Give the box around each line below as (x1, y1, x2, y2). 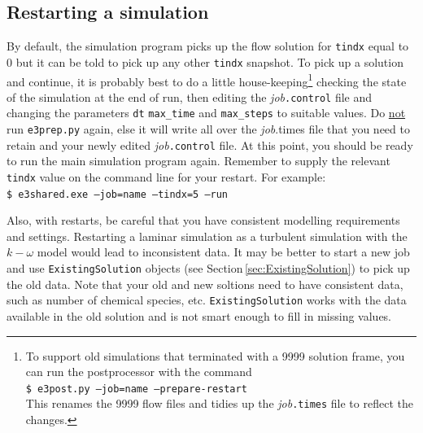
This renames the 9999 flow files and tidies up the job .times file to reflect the (25, 395, 413, 412)
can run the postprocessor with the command (25, 363, 252, 380)
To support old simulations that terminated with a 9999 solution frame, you (25, 347, 405, 364)
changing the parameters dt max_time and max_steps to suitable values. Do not (7, 104, 406, 121)
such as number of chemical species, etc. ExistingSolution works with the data (7, 291, 407, 308)
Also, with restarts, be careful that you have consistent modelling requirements (7, 212, 400, 229)
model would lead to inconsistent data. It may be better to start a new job (37, 243, 410, 260)
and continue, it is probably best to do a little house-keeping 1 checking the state (7, 70, 407, 90)
